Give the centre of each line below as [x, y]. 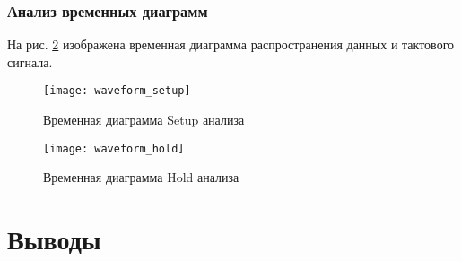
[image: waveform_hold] [114, 148]
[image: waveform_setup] [117, 91]
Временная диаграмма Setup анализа [144, 120]
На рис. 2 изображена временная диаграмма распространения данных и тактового [231, 44]
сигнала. [30, 61]
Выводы [54, 239]
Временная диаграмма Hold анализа [141, 177]
